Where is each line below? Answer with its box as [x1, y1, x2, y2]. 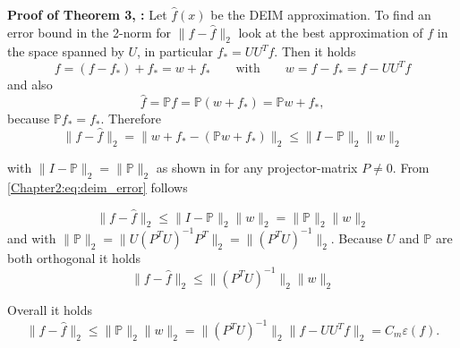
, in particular [137, 42, 213, 61]
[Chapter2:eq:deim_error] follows [7, 177, 188, 196]
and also [7, 75, 53, 94]
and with [7, 228, 56, 247]
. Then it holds [274, 42, 356, 61]
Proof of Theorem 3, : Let [7, 5, 167, 23]
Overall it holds [7, 300, 93, 318]
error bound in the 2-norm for [7, 22, 172, 41]
